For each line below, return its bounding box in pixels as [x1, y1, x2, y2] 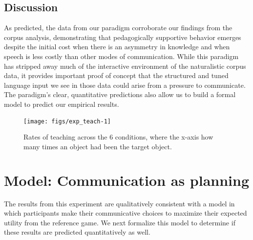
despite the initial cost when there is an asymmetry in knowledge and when [4, 41, 230, 52]
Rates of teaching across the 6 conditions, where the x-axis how [23, 132, 213, 142]
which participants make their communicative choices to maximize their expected [4, 208, 247, 218]
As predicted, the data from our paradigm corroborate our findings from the [4, 22, 232, 33]
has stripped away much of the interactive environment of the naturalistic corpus [4, 60, 246, 71]
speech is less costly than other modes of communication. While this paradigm [4, 51, 239, 61]
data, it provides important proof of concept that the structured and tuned [4, 70, 229, 80]
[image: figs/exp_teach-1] [23, 118, 111, 125]
